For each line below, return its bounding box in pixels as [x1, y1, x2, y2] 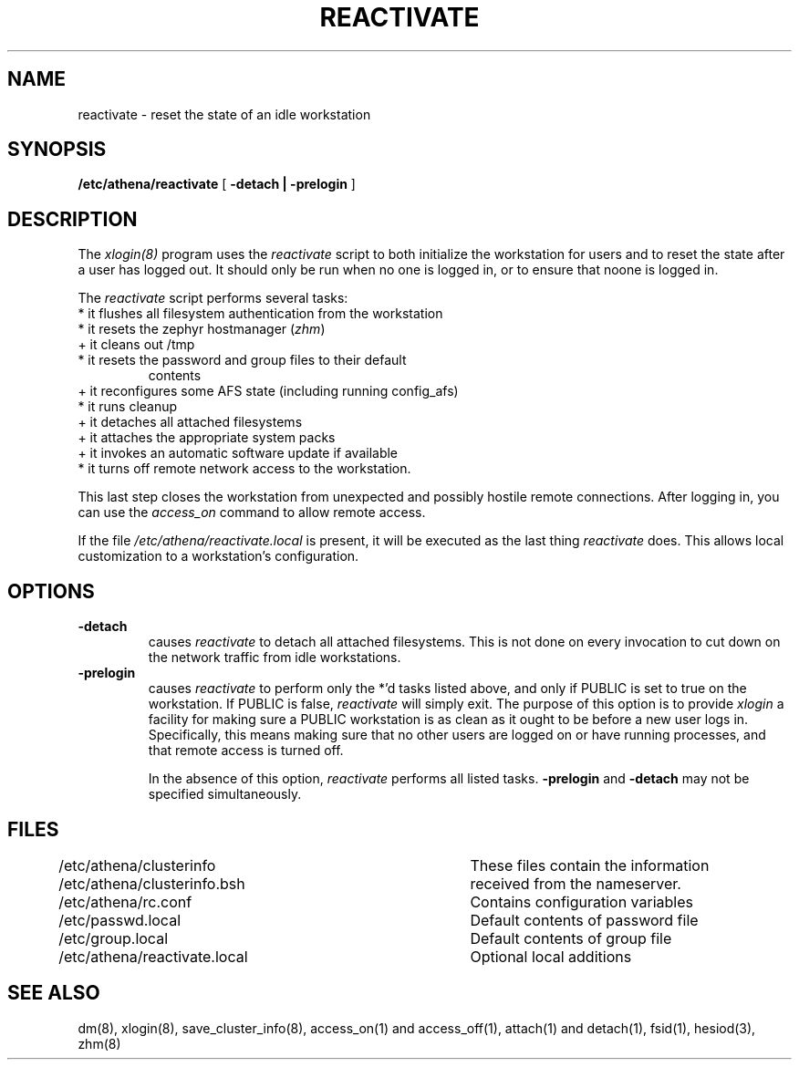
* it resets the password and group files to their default [78, 352, 407, 368]
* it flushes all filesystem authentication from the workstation [78, 306, 443, 322]
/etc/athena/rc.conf [58, 892, 192, 911]
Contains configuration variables [470, 892, 693, 911]
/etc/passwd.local [58, 910, 182, 929]
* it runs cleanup [78, 399, 178, 415]
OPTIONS [7, 579, 95, 603]
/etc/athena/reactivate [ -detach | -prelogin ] [78, 176, 356, 192]
